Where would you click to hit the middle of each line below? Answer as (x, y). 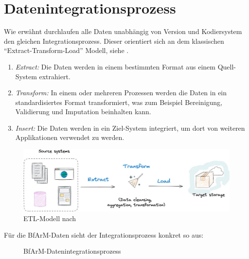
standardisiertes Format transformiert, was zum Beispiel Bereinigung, (119, 102)
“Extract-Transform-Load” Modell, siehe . (66, 50)
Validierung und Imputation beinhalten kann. (83, 112)
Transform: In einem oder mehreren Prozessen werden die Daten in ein (121, 93)
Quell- (227, 66)
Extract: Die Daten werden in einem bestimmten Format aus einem (115, 66)
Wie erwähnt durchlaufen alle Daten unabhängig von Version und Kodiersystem (123, 31)
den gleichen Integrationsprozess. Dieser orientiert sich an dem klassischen (114, 41)
